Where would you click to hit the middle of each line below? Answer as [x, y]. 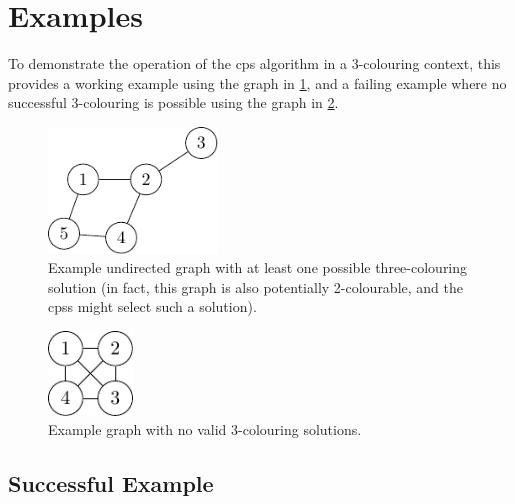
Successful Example [111, 483]
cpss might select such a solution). [152, 306]
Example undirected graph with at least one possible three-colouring [258, 267]
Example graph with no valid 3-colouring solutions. [205, 429]
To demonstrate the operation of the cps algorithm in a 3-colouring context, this [254, 63]
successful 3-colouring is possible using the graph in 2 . [173, 102]
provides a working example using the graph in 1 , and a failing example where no [257, 82]
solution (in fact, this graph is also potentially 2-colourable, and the [255, 286]
